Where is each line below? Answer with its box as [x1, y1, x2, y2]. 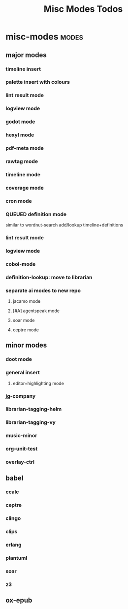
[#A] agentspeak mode [12, 308, 60, 314]
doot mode [5, 356, 32, 363]
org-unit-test [5, 446, 38, 452]
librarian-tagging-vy [5, 419, 56, 426]
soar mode [12, 318, 35, 323]
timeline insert [5, 65, 41, 72]
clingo [5, 515, 21, 522]
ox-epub [5, 596, 32, 605]
